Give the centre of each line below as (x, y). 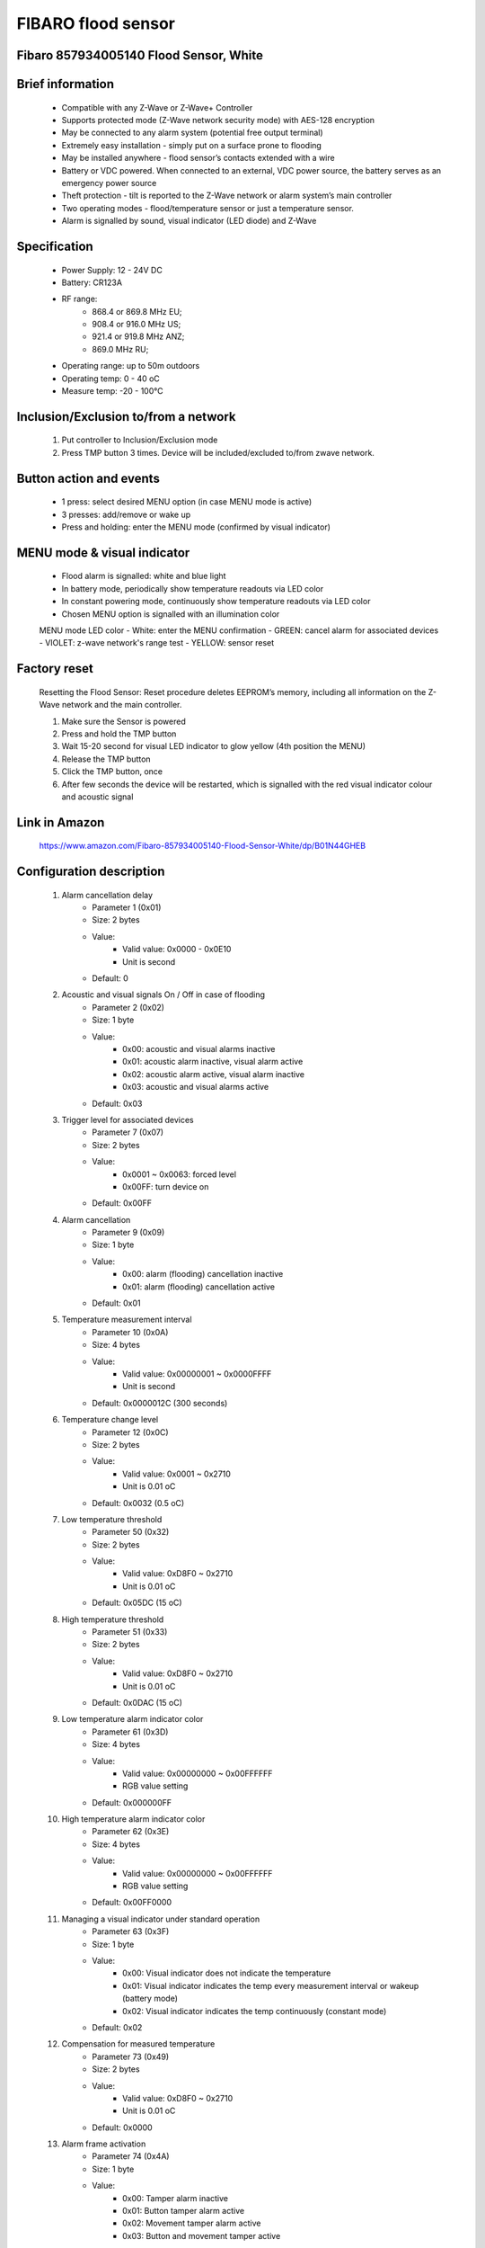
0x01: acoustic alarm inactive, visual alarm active (213, 1062)
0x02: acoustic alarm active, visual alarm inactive (214, 1074)
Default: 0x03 (117, 1103)
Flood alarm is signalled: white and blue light (144, 576)
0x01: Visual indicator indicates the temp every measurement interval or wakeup (271, 1985)
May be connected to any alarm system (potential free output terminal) (192, 133)
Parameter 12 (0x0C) (131, 1432)
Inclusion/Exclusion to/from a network (126, 417)
